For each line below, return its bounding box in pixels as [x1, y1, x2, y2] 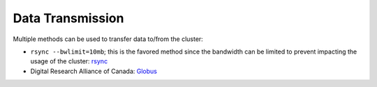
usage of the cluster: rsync [30, 57, 108, 65]
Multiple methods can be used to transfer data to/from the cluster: [13, 35, 204, 43]
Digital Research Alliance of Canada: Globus [30, 67, 157, 75]
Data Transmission [13, 10, 124, 26]
